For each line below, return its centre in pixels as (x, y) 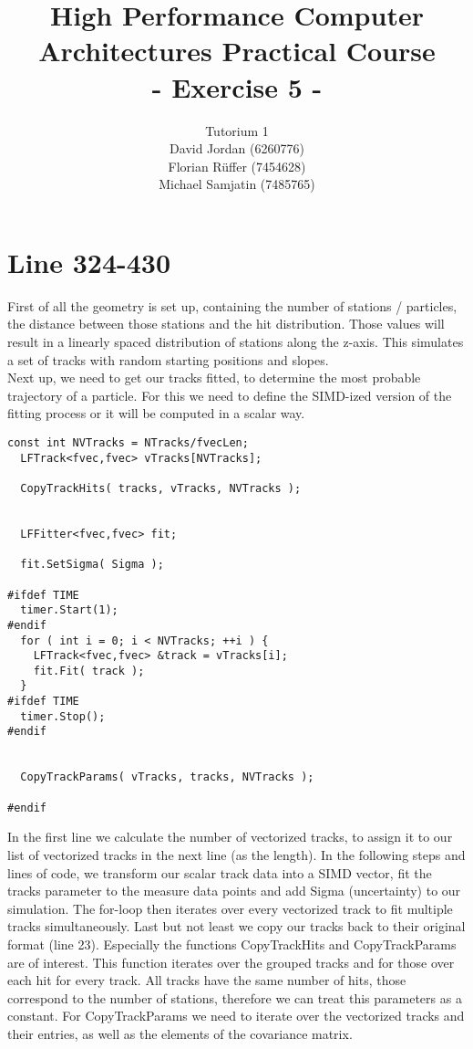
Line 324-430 (89, 262)
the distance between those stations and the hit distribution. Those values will (226, 324)
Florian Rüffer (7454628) (237, 166)
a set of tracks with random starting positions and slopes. (168, 359)
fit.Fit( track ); (89, 671)
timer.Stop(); (63, 716)
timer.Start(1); (69, 610)
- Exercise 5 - (237, 86)
